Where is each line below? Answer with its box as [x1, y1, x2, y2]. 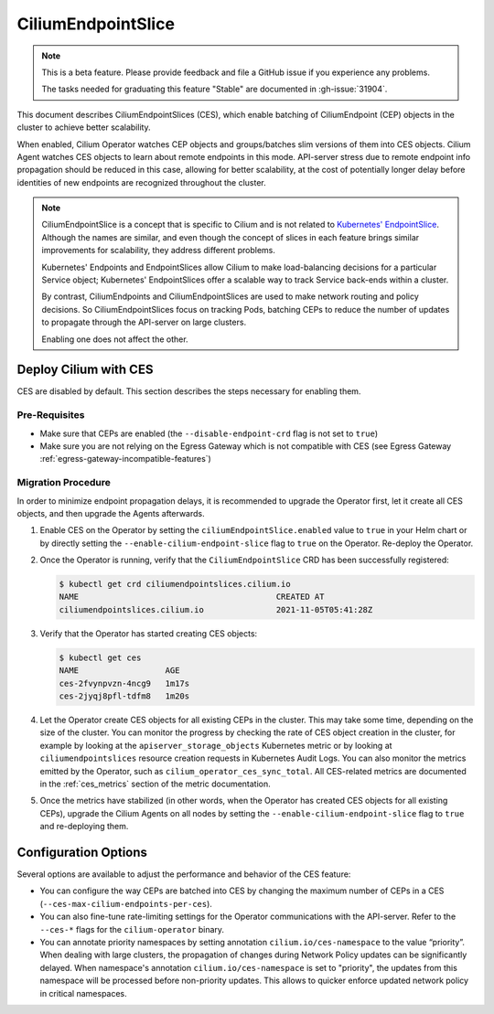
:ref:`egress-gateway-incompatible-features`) [39, 454, 212, 464]
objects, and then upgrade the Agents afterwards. [16, 507, 205, 518]
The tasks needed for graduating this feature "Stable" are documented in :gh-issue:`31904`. [41, 83, 388, 95]
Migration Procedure [16, 476, 112, 489]
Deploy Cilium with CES [16, 362, 154, 378]
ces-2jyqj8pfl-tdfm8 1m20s [59, 691, 190, 701]
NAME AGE [59, 666, 180, 676]
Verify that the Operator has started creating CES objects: [39, 627, 258, 639]
